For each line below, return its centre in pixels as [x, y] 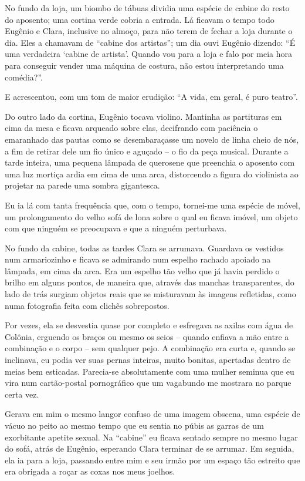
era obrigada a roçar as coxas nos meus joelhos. [90, 471]
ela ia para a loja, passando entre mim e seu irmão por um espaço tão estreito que [152, 460]
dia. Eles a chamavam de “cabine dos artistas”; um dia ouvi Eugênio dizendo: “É [150, 42]
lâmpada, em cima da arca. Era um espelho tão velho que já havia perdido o [142, 270]
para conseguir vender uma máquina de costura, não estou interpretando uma [144, 65]
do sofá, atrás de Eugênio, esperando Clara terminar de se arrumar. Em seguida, [150, 448]
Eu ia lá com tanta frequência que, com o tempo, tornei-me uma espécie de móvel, [152, 205]
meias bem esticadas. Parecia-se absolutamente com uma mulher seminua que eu [150, 371]
